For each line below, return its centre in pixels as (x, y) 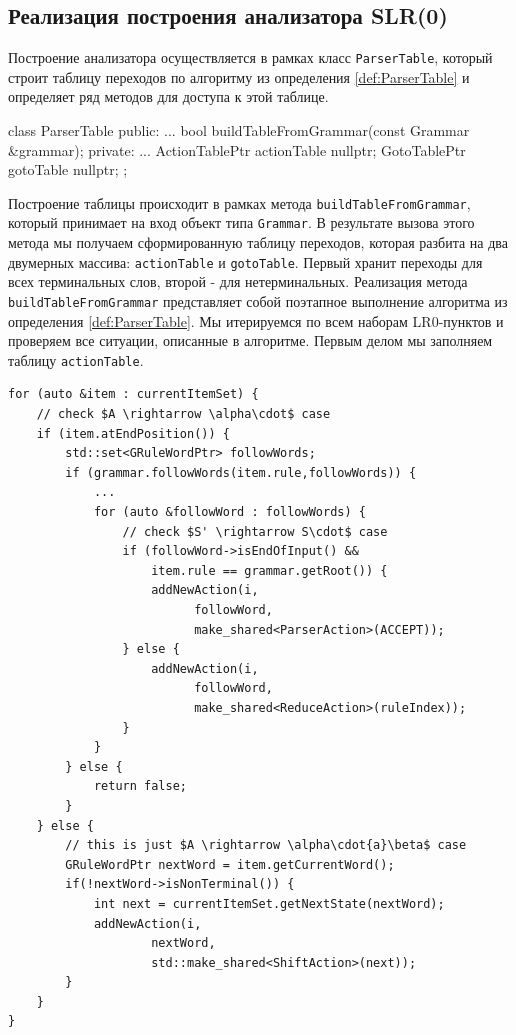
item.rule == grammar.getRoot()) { (269, 570)
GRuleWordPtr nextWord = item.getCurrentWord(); (230, 864)
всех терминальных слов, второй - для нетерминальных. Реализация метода (238, 281)
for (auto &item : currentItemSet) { (133, 394)
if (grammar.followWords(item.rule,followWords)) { (241, 472)
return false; (140, 786)
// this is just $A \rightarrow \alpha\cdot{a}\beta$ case (266, 845)
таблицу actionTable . (76, 359)
